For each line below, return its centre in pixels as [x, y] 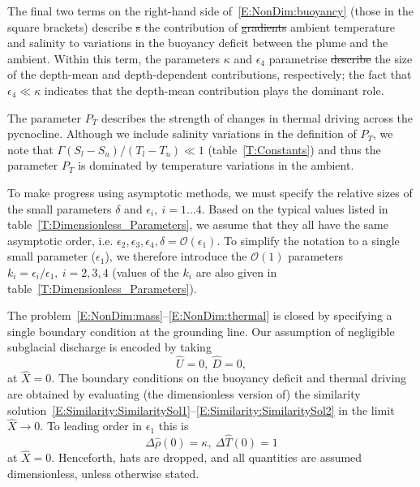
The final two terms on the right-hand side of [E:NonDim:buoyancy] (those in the [210, 11]
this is [174, 426]
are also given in [236, 272]
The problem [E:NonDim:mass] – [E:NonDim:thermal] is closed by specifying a [200, 315]
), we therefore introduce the [176, 256]
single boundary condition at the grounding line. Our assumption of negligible [201, 331]
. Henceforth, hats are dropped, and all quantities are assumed [207, 457]
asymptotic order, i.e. [60, 240]
